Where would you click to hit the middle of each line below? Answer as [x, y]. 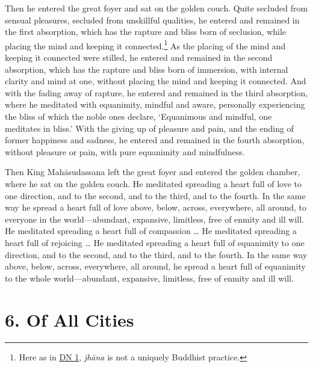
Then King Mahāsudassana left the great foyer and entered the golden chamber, [153, 172]
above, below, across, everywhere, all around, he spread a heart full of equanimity [155, 266]
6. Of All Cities [70, 319]
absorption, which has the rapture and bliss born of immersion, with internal [147, 69]
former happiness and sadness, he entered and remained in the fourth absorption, [155, 140]
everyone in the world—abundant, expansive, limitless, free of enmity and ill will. [154, 219]
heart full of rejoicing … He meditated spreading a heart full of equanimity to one [155, 242]
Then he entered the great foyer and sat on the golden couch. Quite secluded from [156, 8]
